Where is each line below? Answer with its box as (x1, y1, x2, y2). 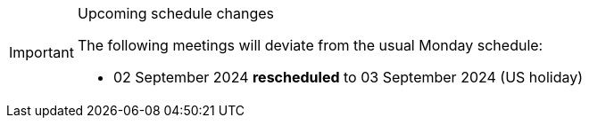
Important (9, 43, 74, 61)
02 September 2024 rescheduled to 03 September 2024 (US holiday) (112, 68, 584, 86)
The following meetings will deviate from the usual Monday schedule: (77, 36, 543, 54)
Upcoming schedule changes (77, 4, 275, 22)
